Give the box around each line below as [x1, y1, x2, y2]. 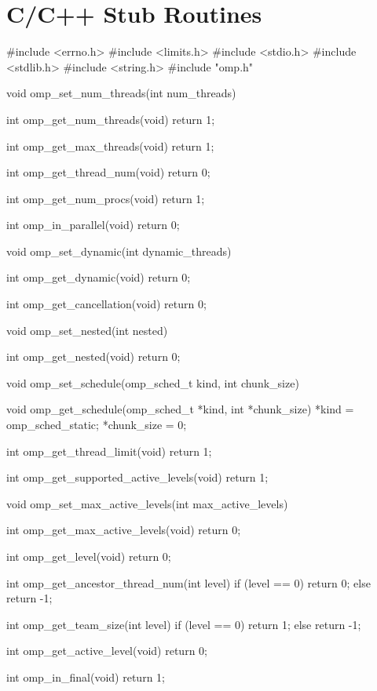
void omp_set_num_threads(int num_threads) [6, 85, 236, 101]
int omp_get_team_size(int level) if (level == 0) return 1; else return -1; [6, 616, 361, 632]
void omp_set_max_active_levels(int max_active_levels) [6, 495, 288, 511]
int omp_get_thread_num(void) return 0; [6, 164, 210, 180]
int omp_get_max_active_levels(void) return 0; [6, 522, 241, 538]
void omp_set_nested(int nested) [6, 322, 168, 338]
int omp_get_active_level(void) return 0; [6, 642, 207, 659]
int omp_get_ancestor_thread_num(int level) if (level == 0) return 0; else [6, 574, 371, 591]
